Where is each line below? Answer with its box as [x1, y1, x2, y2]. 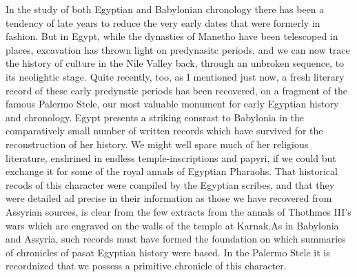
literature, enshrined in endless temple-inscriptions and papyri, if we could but [6, 150, 336, 165]
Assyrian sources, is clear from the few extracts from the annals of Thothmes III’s [6, 204, 351, 218]
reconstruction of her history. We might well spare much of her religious [6, 136, 309, 151]
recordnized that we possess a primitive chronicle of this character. [6, 258, 287, 273]
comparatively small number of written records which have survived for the [6, 123, 323, 138]
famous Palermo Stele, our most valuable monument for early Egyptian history [6, 96, 339, 111]
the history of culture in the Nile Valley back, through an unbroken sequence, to [6, 56, 345, 70]
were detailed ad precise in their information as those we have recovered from [6, 191, 332, 205]
